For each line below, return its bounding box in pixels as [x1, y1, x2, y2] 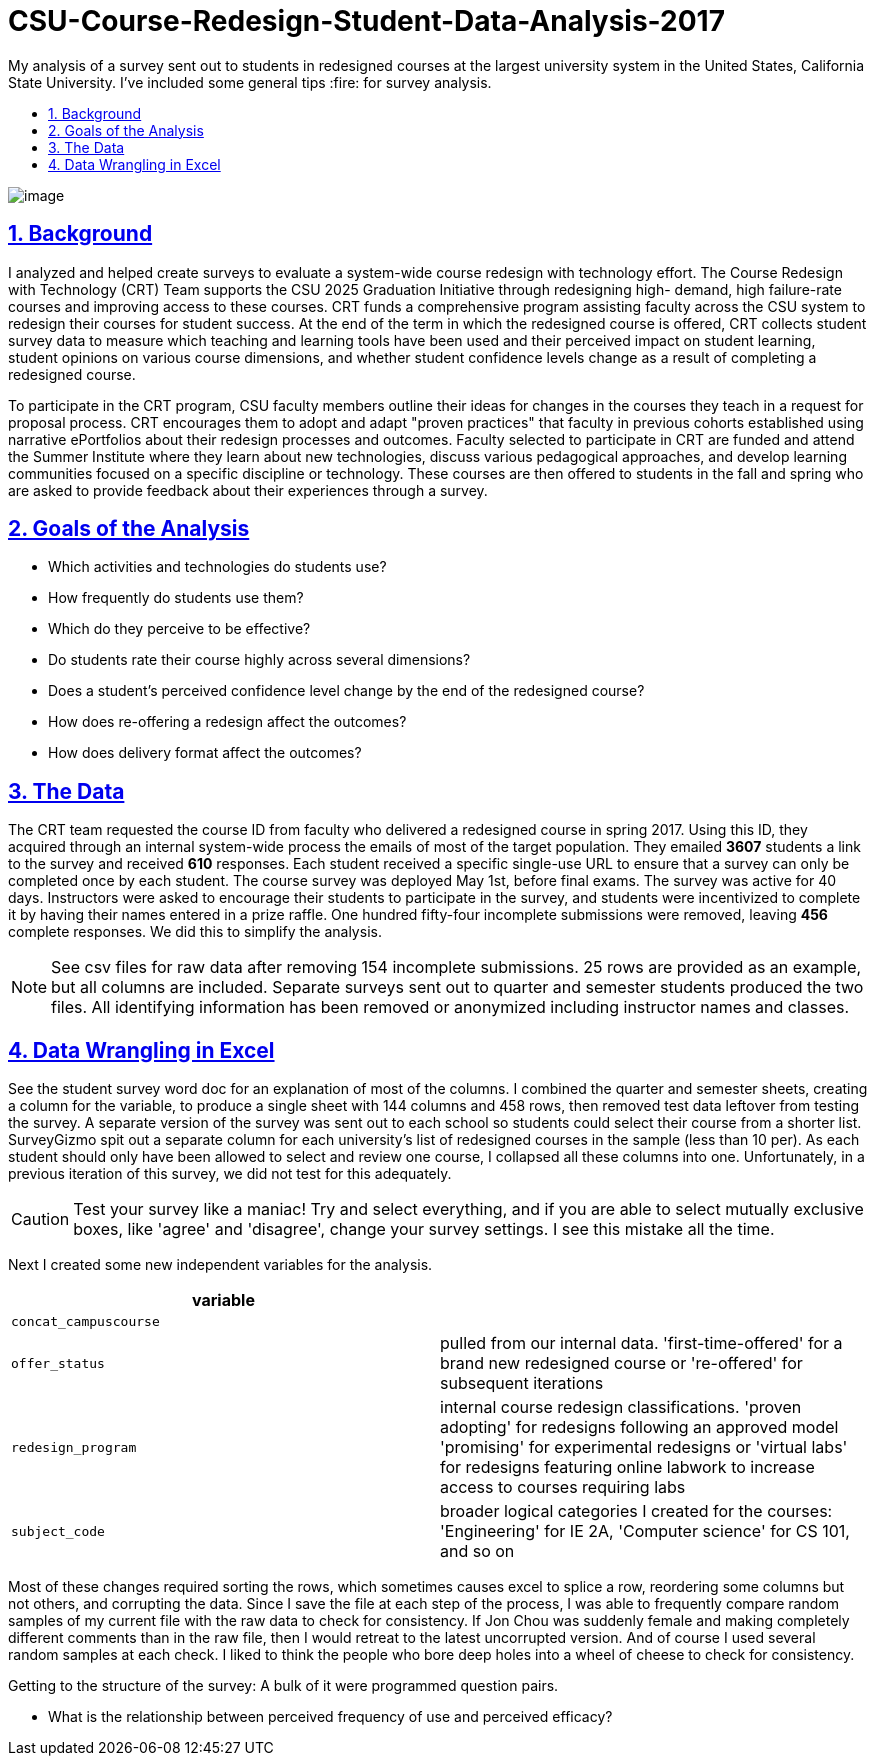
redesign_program [11, 1439, 137, 1455]
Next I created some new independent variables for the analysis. [8, 1256, 433, 1274]
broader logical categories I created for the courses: [440, 1501, 833, 1522]
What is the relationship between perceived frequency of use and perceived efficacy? [48, 1708, 613, 1726]
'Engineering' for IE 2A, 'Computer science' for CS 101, [440, 1521, 850, 1542]
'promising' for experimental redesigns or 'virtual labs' [440, 1437, 848, 1458]
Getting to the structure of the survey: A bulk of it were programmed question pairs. [8, 1677, 559, 1695]
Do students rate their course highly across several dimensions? [48, 651, 471, 669]
